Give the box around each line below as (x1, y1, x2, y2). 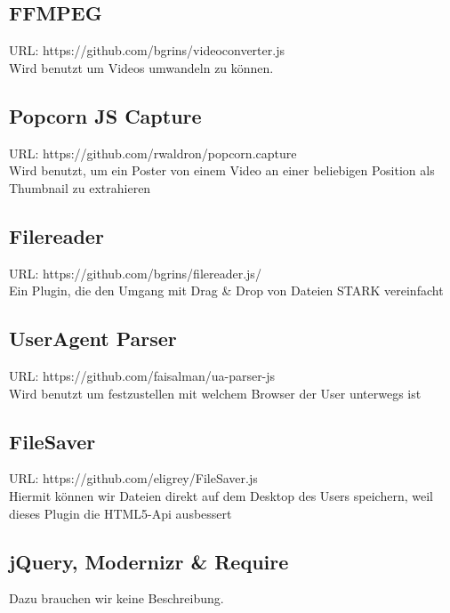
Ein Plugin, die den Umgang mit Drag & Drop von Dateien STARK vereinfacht (9, 281, 444, 300)
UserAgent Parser (9, 325, 177, 352)
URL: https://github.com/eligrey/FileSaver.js (9, 469, 258, 488)
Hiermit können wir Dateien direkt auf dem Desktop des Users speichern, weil (9, 486, 433, 504)
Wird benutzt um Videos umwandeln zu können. (9, 58, 274, 77)
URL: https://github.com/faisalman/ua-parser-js (9, 366, 276, 384)
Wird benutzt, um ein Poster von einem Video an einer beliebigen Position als (9, 161, 435, 180)
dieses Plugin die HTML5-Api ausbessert (9, 504, 232, 522)
